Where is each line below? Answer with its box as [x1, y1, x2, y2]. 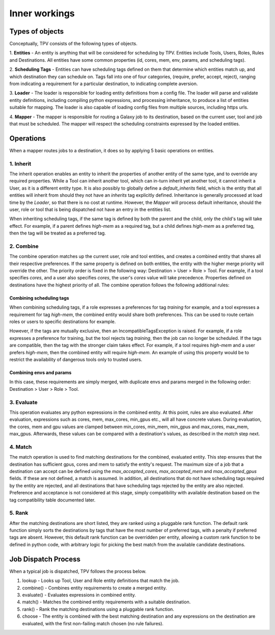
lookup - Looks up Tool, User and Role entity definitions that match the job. [22, 577, 180, 584]
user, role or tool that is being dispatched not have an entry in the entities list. [9, 206, 172, 213]
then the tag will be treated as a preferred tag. [9, 230, 106, 236]
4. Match [9, 443, 32, 451]
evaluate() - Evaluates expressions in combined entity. [22, 592, 136, 598]
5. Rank [9, 510, 29, 517]
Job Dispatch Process [9, 554, 81, 563]
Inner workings [9, 8, 75, 19]
